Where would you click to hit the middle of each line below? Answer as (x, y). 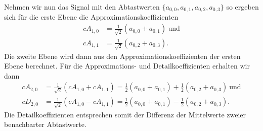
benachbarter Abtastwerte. (45, 124)
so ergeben (243, 7)
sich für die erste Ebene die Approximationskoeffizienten (91, 17)
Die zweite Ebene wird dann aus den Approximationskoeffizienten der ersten (122, 56)
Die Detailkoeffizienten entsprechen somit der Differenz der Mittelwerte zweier (125, 114)
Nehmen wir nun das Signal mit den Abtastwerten (82, 7)
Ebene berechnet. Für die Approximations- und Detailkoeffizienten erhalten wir (127, 66)
